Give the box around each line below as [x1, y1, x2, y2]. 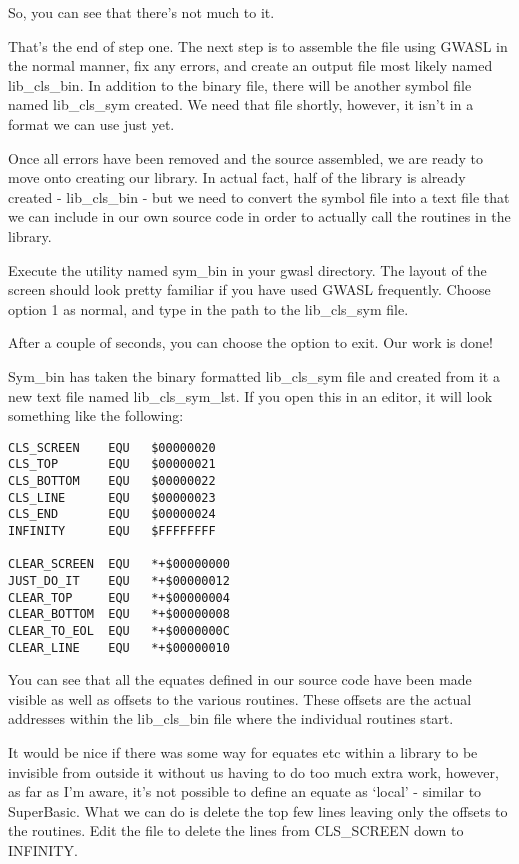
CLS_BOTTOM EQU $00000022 [8, 474, 216, 488]
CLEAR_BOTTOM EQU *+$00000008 [8, 607, 230, 622]
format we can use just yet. [8, 113, 175, 134]
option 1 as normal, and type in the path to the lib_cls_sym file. [8, 298, 409, 319]
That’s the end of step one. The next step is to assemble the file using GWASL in [8, 35, 508, 56]
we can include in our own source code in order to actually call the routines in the [8, 206, 511, 227]
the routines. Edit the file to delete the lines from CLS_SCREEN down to [8, 820, 464, 841]
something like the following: [8, 405, 184, 426]
